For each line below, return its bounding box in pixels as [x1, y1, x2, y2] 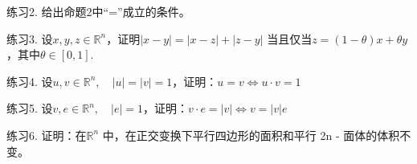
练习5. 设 [6, 100, 53, 117]
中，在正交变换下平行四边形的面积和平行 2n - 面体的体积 [102, 126, 400, 143]
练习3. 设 [6, 30, 53, 47]
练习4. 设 [6, 72, 53, 89]
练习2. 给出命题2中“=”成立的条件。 [6, 3, 190, 19]
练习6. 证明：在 [6, 126, 87, 143]
